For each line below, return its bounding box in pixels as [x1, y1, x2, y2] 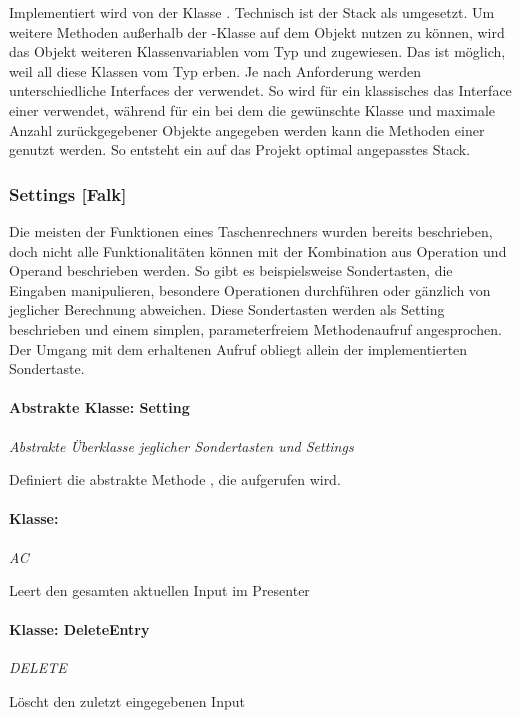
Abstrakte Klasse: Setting [9, 397, 190, 418]
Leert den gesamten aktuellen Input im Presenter [9, 580, 310, 601]
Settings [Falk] [9, 181, 127, 206]
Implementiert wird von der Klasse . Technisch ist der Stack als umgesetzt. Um [9, 2, 495, 22]
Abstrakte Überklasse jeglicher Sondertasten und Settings [9, 435, 354, 456]
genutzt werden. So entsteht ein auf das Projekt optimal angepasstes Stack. [9, 139, 471, 160]
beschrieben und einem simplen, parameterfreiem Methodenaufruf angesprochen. [9, 318, 502, 339]
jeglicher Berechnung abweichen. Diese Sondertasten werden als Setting [9, 299, 445, 320]
